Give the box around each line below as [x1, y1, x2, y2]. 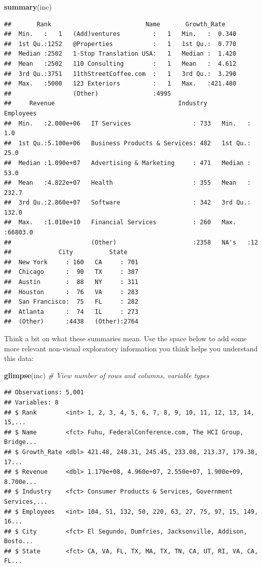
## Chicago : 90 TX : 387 [4, 268, 138, 276]
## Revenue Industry [4, 100, 207, 107]
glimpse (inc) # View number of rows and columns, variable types [4, 370, 209, 380]
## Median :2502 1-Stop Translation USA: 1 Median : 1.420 [4, 50, 237, 58]
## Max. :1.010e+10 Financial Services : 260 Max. [4, 219, 237, 226]
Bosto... [4, 538, 33, 545]
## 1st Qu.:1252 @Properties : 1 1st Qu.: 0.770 [4, 40, 237, 48]
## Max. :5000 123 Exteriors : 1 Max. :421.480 [4, 80, 237, 88]
